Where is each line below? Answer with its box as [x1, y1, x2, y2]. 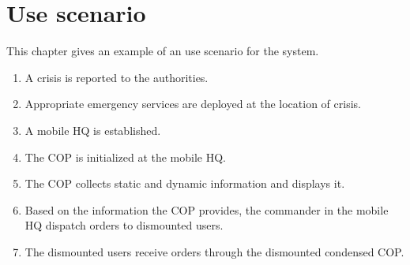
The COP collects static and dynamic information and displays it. [24, 175, 345, 192]
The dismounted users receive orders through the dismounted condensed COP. [24, 243, 404, 259]
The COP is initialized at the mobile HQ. [24, 148, 227, 165]
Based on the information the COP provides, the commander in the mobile [24, 201, 389, 218]
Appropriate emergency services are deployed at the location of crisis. [24, 95, 361, 112]
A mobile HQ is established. [24, 121, 161, 138]
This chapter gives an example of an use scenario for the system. [6, 43, 319, 59]
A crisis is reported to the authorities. [24, 69, 209, 85]
